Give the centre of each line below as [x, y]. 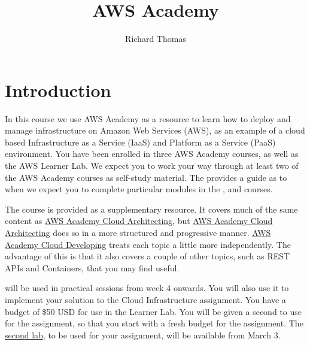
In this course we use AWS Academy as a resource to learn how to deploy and [148, 118]
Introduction [58, 90]
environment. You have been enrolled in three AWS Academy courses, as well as [152, 154]
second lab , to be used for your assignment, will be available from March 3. [143, 335]
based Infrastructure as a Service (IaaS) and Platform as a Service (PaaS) [140, 142]
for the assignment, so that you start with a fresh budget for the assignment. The [154, 323]
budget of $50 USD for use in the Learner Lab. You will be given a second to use [153, 311]
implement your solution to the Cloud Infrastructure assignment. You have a [145, 299]
